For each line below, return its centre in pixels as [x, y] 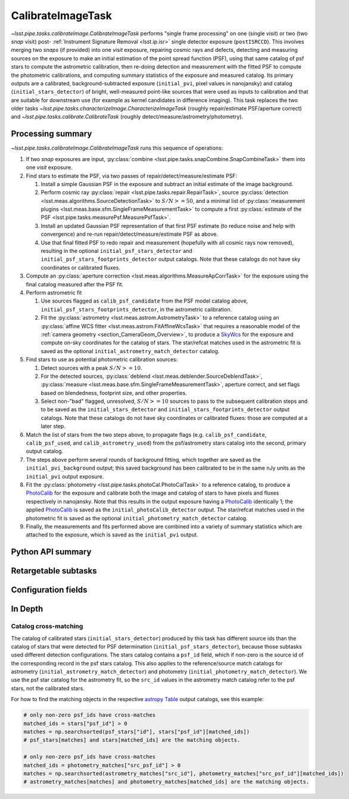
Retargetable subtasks [54, 571]
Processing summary [52, 134]
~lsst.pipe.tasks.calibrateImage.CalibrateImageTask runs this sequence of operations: [117, 148]
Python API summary [51, 552]
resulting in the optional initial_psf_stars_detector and [117, 251]
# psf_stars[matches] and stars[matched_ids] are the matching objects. [132, 740]
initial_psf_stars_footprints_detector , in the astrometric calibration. [136, 309]
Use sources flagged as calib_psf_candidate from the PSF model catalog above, [144, 301]
